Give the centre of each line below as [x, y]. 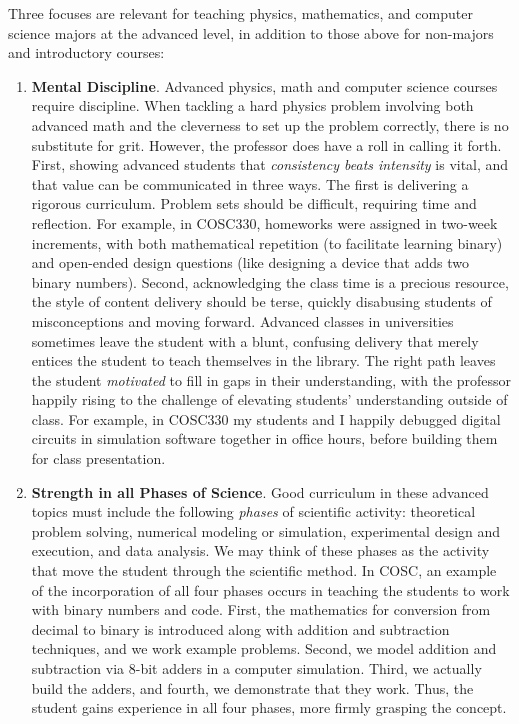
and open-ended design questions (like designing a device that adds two [250, 262]
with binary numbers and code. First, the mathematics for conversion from [261, 609]
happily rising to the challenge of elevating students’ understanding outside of [269, 399]
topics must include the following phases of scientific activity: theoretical [253, 511]
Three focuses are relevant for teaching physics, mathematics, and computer [240, 13]
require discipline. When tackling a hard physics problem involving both [252, 105]
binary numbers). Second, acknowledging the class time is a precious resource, [270, 281]
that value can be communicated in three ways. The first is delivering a [250, 183]
